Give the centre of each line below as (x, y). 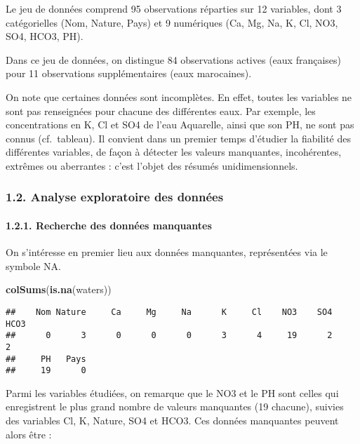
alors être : (29, 434)
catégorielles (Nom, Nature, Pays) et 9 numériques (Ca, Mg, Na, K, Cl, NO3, (172, 22)
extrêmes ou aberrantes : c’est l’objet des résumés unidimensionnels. (152, 165)
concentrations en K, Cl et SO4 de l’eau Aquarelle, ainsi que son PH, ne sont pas (180, 125)
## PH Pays (46, 359)
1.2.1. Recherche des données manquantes (109, 225)
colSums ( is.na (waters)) (59, 289)
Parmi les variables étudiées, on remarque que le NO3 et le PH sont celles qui (172, 392)
